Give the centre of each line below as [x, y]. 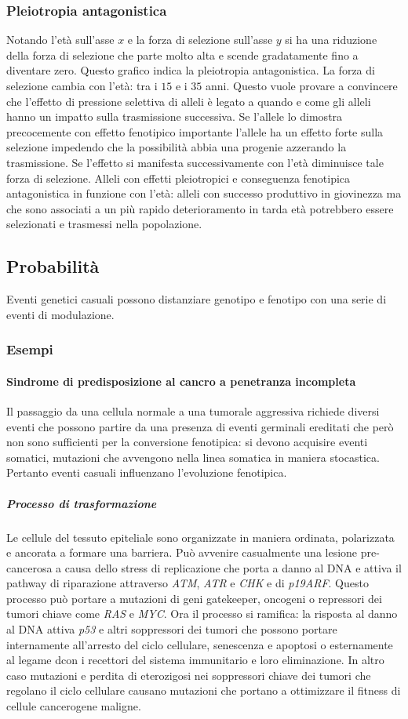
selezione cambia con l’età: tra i [82, 85]
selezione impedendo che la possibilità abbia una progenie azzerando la [177, 147]
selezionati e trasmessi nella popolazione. [104, 224]
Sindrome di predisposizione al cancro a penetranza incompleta [181, 381]
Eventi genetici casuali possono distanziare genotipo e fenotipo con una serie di [197, 299]
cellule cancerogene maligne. [74, 706]
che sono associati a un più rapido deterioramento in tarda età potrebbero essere [200, 208]
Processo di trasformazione [82, 503]
